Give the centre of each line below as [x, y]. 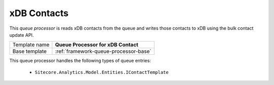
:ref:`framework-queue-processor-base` [103, 51]
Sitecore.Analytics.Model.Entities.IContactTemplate [102, 72]
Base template [29, 51]
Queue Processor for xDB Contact [97, 45]
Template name [31, 45]
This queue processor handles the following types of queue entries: [80, 61]
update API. [22, 35]
